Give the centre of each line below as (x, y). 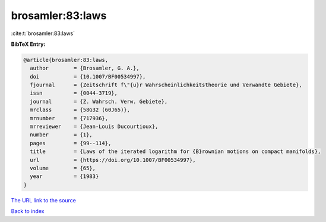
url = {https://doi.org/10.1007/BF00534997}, (113, 160)
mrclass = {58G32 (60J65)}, (80, 110)
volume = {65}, (63, 168)
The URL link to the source (44, 200)
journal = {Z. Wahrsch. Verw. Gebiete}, (99, 101)
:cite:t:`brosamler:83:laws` (43, 33)
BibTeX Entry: (28, 44)
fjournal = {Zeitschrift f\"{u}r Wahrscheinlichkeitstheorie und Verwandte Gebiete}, (166, 85)
